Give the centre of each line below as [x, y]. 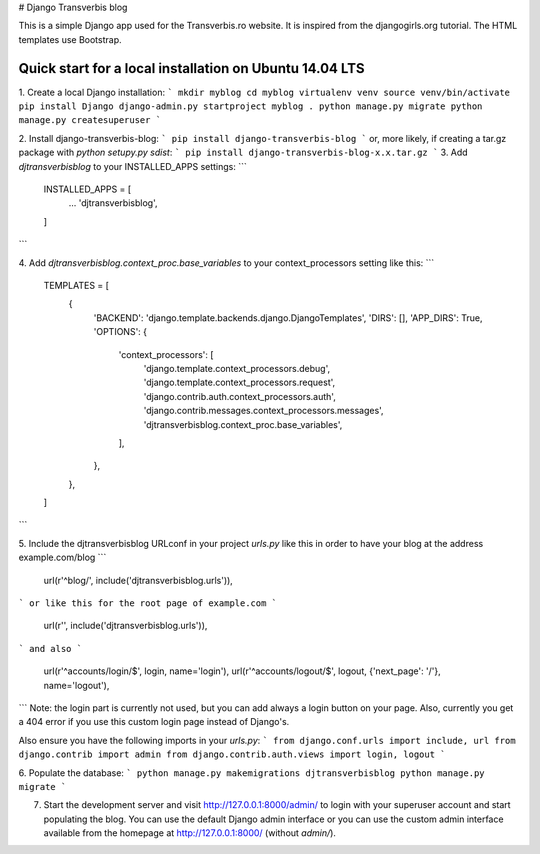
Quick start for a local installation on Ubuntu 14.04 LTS [191, 68]
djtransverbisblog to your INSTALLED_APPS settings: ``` [132, 166]
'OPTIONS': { [120, 332]
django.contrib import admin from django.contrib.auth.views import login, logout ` [232, 754]
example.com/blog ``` [62, 557]
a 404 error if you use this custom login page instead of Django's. [154, 722]
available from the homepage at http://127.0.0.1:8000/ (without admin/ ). [190, 833]
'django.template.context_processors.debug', [237, 368]
